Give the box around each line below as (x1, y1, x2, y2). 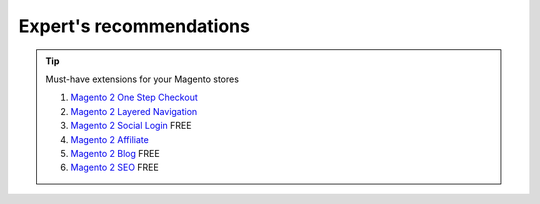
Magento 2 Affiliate (70, 133, 149, 145)
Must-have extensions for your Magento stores (45, 73, 240, 85)
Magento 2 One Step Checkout (70, 91, 199, 104)
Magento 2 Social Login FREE (70, 120, 192, 132)
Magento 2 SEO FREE (70, 161, 159, 174)
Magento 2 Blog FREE (70, 147, 160, 159)
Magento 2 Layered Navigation (70, 105, 198, 117)
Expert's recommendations (18, 15, 250, 37)
